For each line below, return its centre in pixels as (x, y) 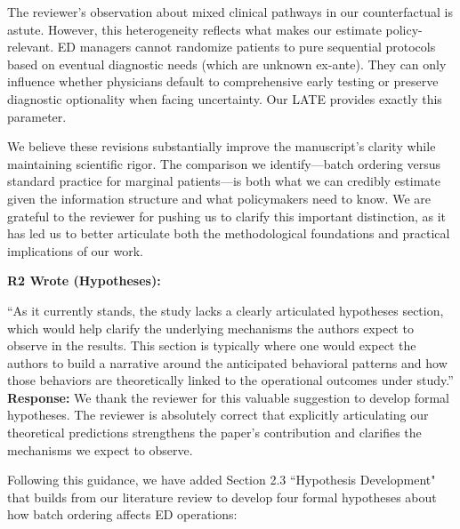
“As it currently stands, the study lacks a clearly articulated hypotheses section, (226, 310)
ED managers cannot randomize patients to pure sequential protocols (246, 47)
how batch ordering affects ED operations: (122, 514)
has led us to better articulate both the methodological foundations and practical (229, 233)
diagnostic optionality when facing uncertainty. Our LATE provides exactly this (225, 98)
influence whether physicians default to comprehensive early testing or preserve (223, 81)
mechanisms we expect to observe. (100, 449)
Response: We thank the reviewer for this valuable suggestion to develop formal (229, 397)
